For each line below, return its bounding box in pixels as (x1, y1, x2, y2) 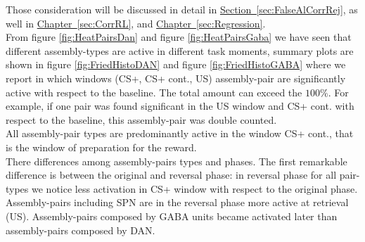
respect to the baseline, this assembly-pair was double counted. (6, 112, 277, 127)
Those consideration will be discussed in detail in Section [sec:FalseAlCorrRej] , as (6, 2, 358, 16)
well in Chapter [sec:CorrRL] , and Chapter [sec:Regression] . (6, 15, 266, 30)
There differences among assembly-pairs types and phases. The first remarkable (6, 153, 347, 168)
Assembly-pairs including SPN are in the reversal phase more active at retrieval (6, 195, 349, 210)
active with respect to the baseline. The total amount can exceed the (6, 84, 302, 99)
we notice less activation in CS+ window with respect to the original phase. (32, 181, 358, 196)
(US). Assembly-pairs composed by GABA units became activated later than (6, 208, 338, 223)
